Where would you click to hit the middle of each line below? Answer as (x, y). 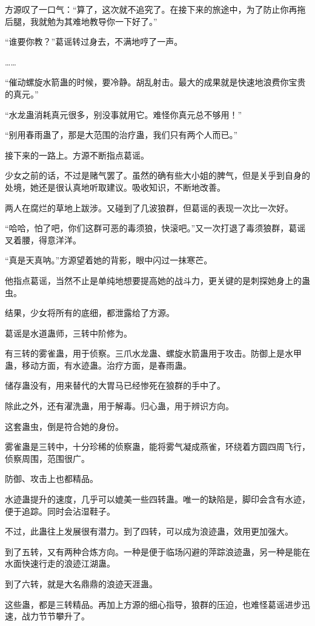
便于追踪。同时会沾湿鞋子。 (60, 511)
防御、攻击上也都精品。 (51, 479)
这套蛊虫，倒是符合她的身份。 (64, 426)
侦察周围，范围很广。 (47, 458)
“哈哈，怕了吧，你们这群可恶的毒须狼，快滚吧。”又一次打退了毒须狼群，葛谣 (155, 228)
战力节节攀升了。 (55, 616)
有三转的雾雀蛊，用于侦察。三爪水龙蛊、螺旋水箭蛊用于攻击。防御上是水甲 (153, 353)
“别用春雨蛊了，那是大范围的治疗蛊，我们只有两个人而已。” (121, 135)
